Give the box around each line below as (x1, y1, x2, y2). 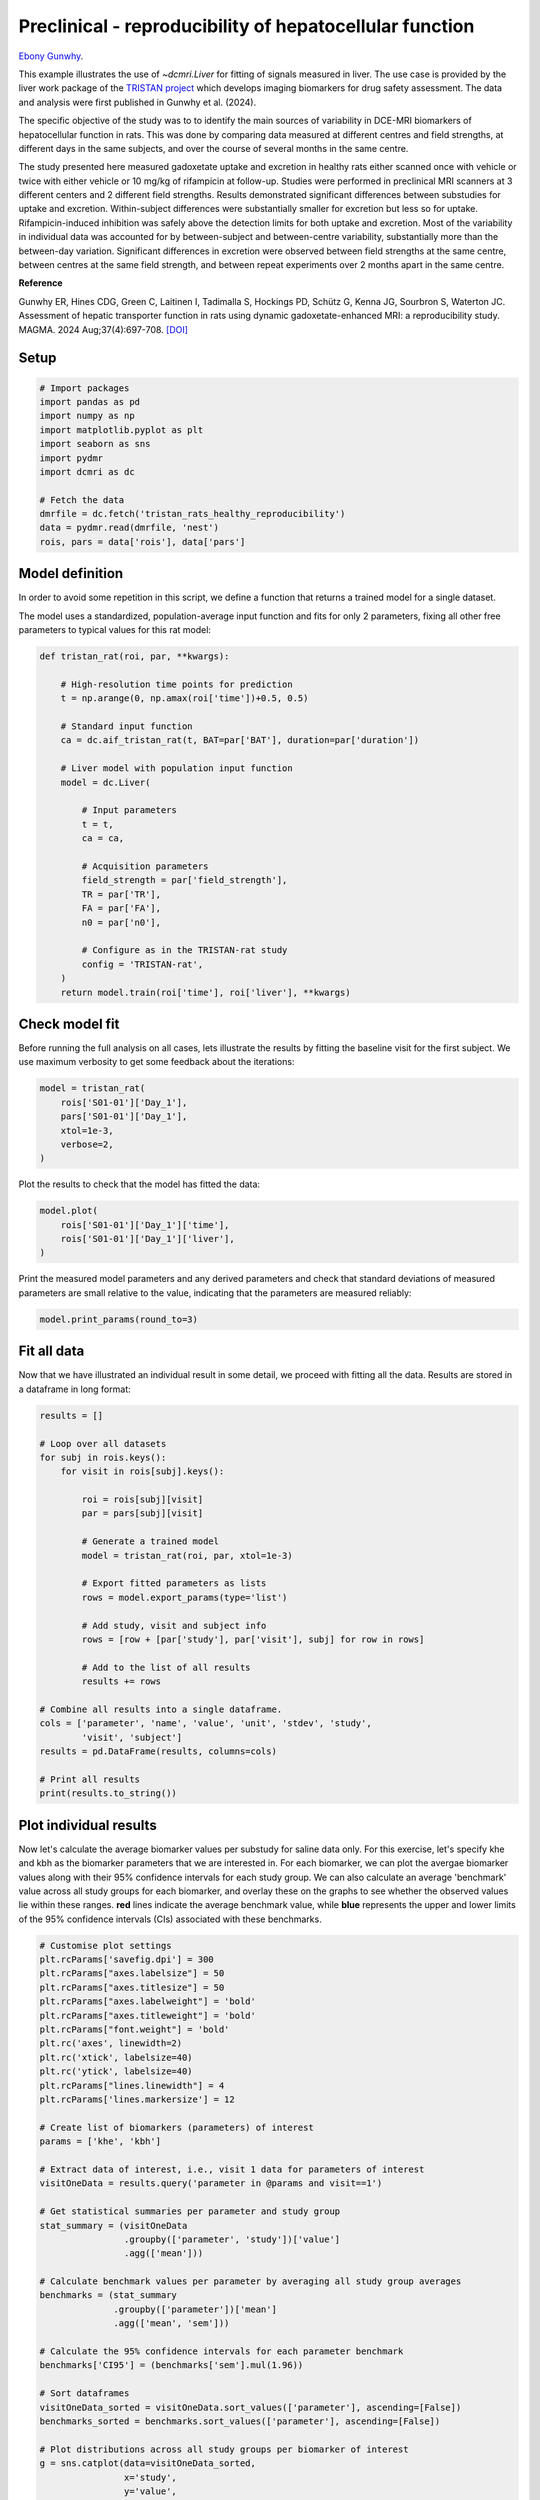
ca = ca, (81, 833, 125, 844)
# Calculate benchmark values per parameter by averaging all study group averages (39, 2276, 462, 2287)
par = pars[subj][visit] (81, 1508, 204, 1519)
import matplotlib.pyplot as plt (39, 424, 204, 435)
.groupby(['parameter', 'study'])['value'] (123, 2233, 341, 2245)
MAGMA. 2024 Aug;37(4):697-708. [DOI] (18, 323, 189, 335)
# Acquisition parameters (81, 861, 209, 872)
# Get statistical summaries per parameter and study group (39, 2206, 341, 2217)
